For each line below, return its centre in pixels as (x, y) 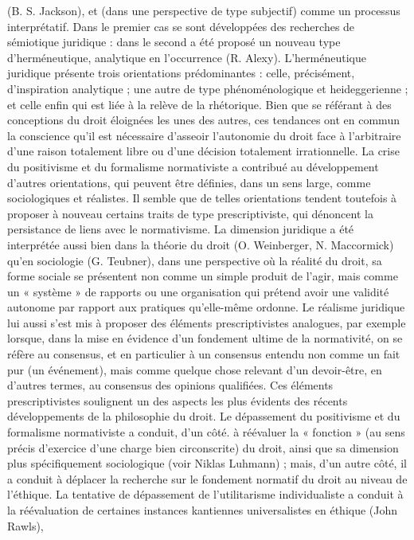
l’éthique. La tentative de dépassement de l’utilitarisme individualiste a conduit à (205, 494)
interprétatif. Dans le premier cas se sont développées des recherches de (181, 26)
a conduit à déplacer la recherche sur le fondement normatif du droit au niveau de (207, 478)
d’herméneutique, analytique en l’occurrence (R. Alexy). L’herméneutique (187, 57)
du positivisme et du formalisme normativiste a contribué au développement (193, 166)
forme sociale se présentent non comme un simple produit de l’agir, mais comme (203, 276)
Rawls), (25, 525)
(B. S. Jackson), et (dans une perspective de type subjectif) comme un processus (204, 10)
